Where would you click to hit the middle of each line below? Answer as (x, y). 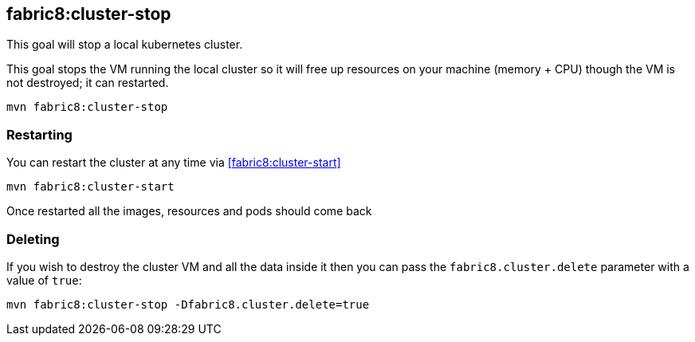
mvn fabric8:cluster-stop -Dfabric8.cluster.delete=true (188, 304)
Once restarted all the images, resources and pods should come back (189, 211)
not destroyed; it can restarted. (88, 83)
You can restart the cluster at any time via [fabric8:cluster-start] (174, 163)
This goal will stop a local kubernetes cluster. (125, 45)
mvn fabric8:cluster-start (90, 187)
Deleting (33, 239)
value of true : (44, 280)
